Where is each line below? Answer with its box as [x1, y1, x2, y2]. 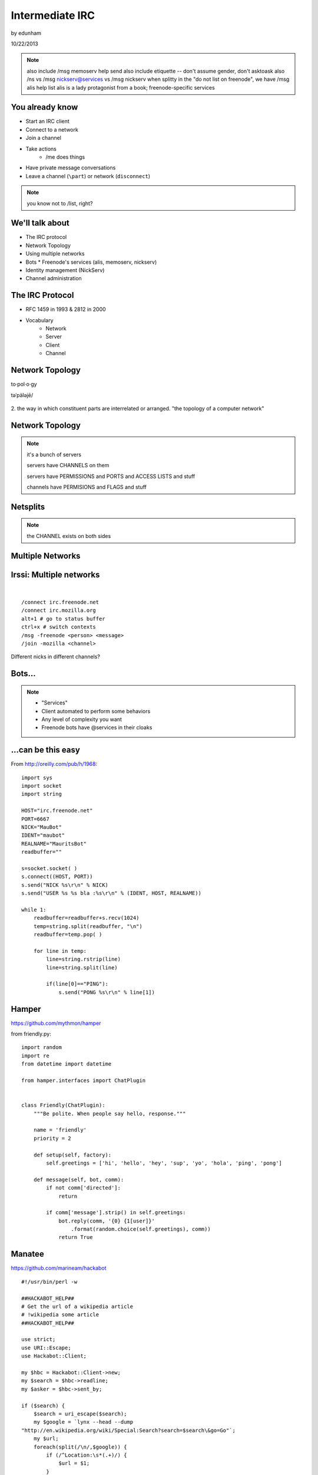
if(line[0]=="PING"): [46, 981, 109, 988]
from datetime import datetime [21, 1061, 112, 1067]
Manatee [11, 1249, 44, 1259]
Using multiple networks [25, 250, 85, 257]
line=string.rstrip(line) [46, 956, 121, 963]
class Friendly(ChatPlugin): [21, 1102, 105, 1109]
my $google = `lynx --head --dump [33, 1419, 134, 1425]
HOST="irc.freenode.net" [21, 807, 93, 814]
